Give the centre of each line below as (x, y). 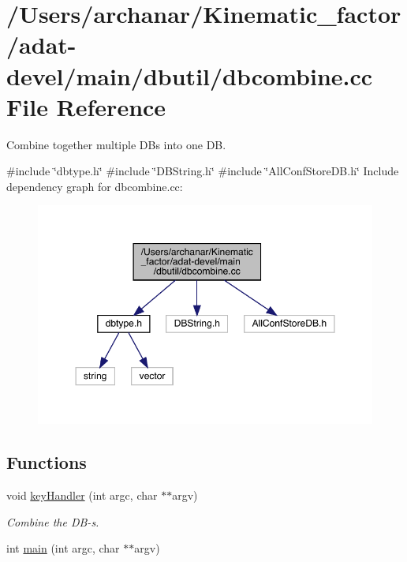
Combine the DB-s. (53, 521)
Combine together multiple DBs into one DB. (116, 144)
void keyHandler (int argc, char (82, 495)
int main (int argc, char (63, 548)
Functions (47, 462)
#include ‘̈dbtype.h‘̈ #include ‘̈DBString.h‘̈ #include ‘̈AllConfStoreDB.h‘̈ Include (203, 171)
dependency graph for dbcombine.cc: (95, 186)
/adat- (41, 45)
